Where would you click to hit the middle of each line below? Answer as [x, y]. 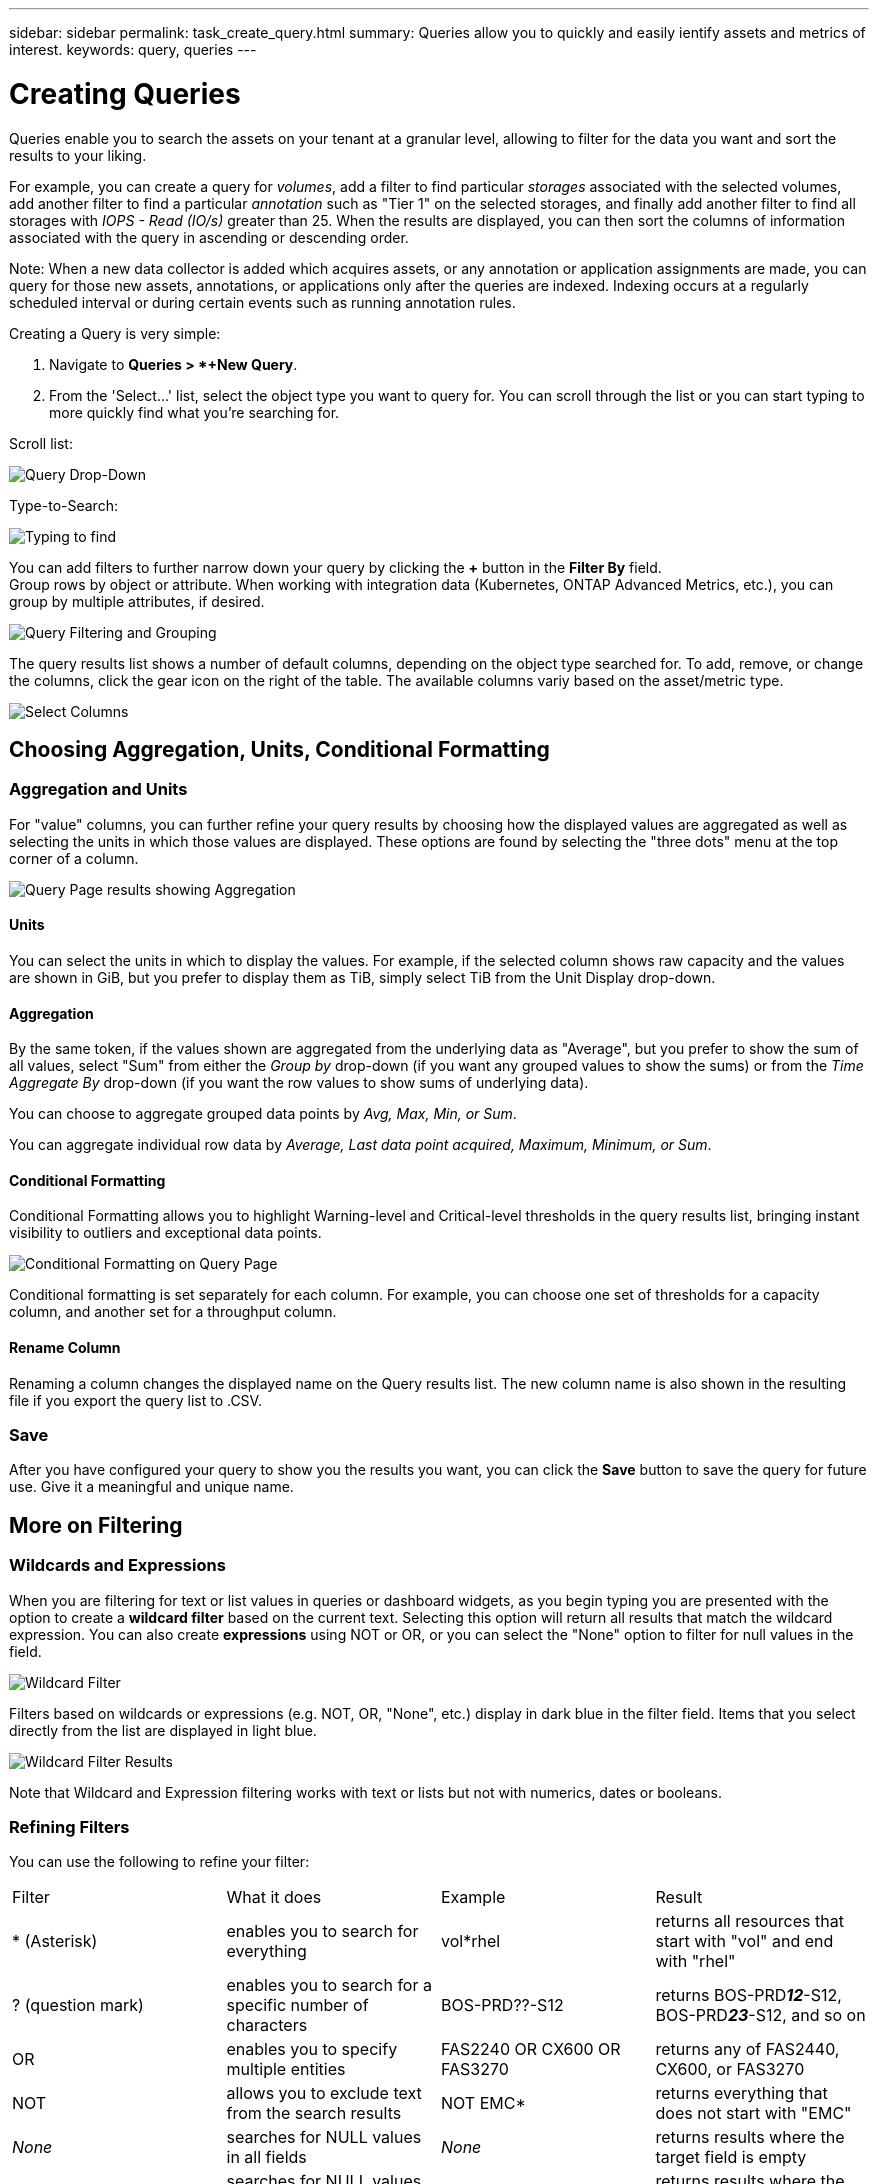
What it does [274, 1897]
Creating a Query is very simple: [115, 333]
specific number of [297, 2005]
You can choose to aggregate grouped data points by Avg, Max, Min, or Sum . [263, 1114]
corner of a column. [74, 858]
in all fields [266, 2157]
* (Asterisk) [55, 1941]
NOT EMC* [483, 2103]
